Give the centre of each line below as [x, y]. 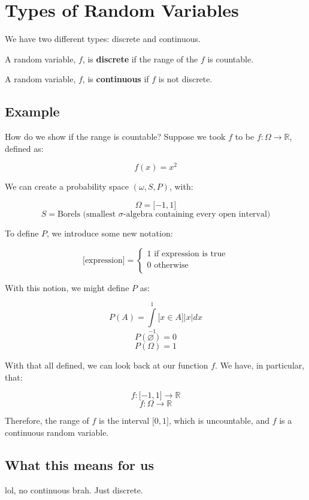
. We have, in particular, [260, 365]
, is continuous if [116, 79]
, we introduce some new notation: [110, 233]
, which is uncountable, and [219, 420]
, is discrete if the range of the [140, 59]
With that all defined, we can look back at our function [107, 365]
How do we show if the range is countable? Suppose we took [115, 137]
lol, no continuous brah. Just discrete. [74, 489]
